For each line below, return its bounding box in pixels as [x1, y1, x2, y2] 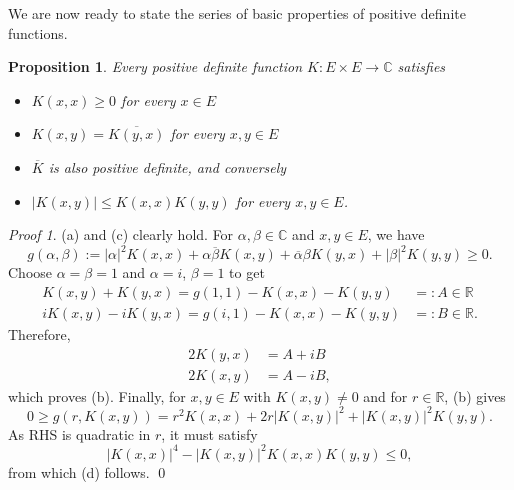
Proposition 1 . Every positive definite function [8, 56, 303, 77]
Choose [8, 262, 53, 283]
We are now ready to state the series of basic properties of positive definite [8, 3, 466, 23]
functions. [8, 22, 68, 43]
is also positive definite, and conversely [48, 156, 287, 177]
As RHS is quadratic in [8, 423, 151, 444]
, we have [367, 224, 425, 245]
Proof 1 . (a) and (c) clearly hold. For [8, 224, 234, 245]
